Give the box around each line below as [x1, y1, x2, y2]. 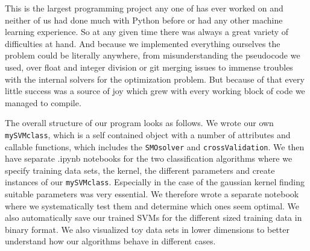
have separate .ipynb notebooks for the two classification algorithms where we [5, 152, 293, 165]
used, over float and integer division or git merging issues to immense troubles [5, 60, 293, 73]
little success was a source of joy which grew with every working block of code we [5, 84, 305, 97]
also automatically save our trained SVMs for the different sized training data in [5, 211, 302, 224]
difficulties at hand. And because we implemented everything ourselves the [5, 37, 280, 49]
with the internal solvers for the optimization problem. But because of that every [5, 72, 305, 85]
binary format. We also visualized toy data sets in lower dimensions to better [5, 223, 289, 235]
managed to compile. [5, 96, 81, 109]
